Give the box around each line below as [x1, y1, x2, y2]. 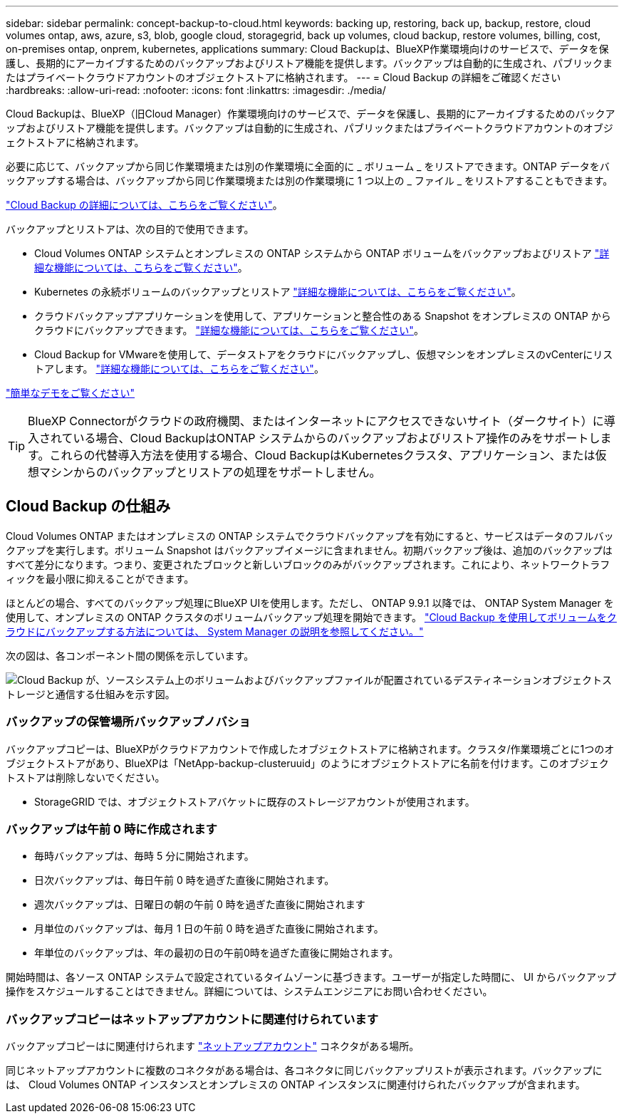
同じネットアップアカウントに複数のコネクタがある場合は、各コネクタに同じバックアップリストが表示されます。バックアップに [6, 1064, 603, 1077]
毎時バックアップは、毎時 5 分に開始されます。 [34, 850, 254, 863]
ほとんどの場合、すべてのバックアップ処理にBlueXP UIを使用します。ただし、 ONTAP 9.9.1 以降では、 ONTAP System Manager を [6, 596, 614, 609]
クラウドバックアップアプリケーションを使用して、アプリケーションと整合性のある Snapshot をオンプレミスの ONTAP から [34, 310, 611, 322]
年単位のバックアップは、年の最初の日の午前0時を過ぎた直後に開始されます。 [34, 947, 399, 959]
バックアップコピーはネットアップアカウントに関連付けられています [6, 1011, 379, 1026]
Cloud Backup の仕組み [6, 497, 171, 516]
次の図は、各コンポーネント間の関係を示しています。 [6, 649, 254, 662]
